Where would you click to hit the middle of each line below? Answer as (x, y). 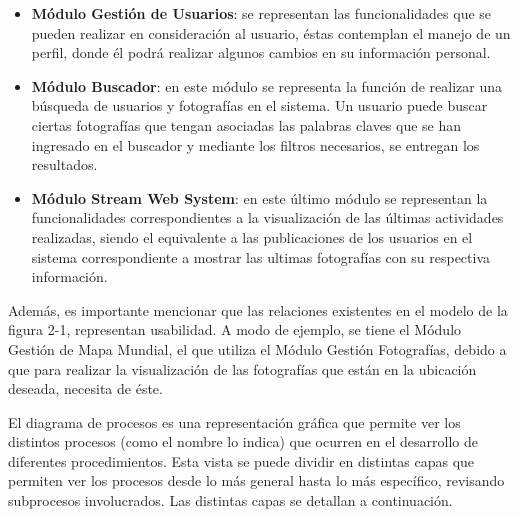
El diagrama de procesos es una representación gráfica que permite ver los (234, 421)
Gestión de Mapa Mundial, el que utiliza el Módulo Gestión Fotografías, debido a (257, 348)
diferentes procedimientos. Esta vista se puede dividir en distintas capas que (241, 460)
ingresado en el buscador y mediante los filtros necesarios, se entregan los (255, 144)
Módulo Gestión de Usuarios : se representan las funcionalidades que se (261, 13)
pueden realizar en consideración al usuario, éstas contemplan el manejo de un (271, 32)
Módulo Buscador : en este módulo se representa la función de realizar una (267, 85)
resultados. (64, 164)
